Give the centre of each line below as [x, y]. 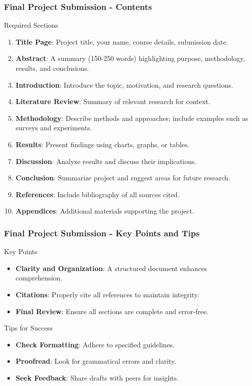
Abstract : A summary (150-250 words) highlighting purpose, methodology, [130, 58]
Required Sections [31, 25]
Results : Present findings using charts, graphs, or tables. [103, 144]
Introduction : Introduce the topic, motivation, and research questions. [124, 84]
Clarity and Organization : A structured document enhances [111, 268]
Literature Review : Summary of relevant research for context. [113, 101]
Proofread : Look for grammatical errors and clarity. [96, 361]
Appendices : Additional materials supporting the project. [105, 211]
